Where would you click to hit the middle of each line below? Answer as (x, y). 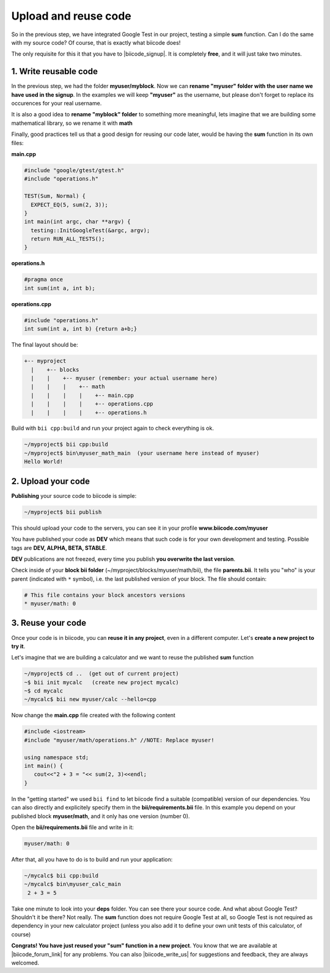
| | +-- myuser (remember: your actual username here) (124, 378)
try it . (18, 646)
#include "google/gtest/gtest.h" (74, 170)
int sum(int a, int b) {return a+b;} (81, 329)
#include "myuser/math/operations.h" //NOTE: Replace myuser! (119, 740)
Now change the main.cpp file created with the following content (93, 715)
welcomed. (25, 963)
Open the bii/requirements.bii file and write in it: (73, 827)
